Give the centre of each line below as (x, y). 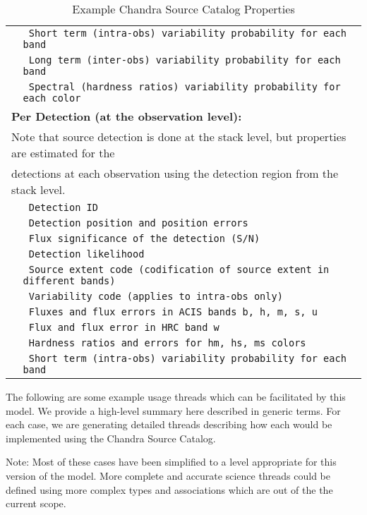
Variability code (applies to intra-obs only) (156, 296)
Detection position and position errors (138, 223)
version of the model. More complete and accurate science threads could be (168, 475)
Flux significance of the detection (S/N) (144, 238)
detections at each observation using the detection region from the (175, 173)
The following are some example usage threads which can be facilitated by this (176, 396)
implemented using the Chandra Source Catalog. (111, 438)
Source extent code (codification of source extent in (179, 269)
